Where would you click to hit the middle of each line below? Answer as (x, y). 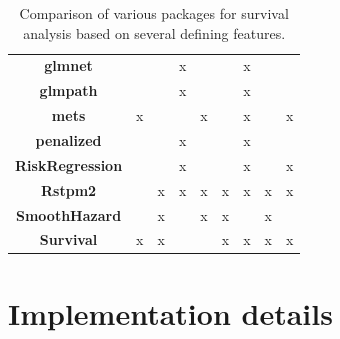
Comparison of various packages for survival (154, 13)
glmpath (68, 90)
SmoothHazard (69, 214)
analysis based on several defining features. (154, 32)
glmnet (68, 65)
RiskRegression (69, 164)
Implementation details (170, 312)
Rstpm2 (69, 189)
